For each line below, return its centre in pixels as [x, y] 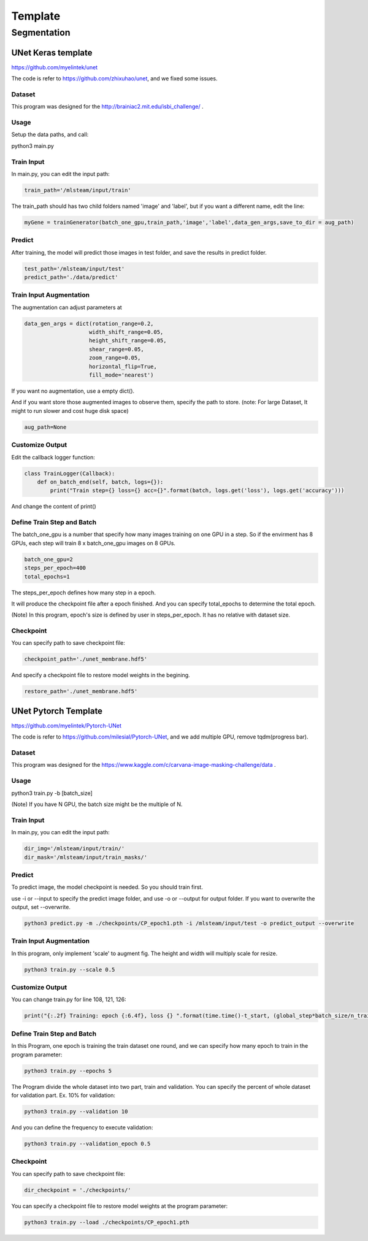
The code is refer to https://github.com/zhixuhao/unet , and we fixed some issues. [114, 79]
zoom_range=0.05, [115, 358]
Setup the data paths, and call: [50, 134]
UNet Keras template [52, 52]
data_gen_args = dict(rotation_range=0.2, [89, 323]
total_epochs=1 [47, 576]
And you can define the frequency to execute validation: [82, 1127]
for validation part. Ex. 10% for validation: [63, 1095]
